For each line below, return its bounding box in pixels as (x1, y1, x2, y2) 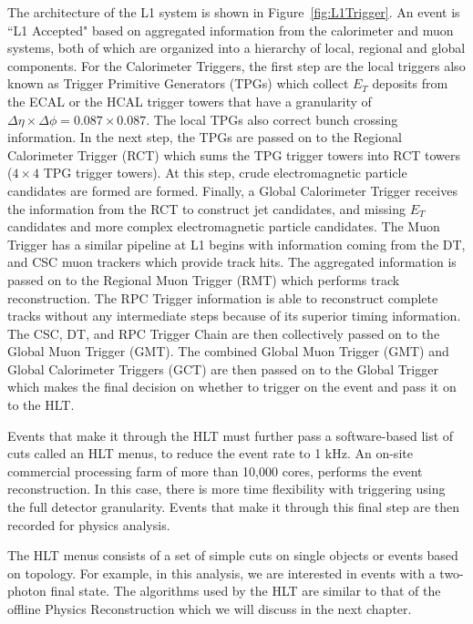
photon (7, 581, 46, 600)
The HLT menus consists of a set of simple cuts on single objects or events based (7, 546, 458, 565)
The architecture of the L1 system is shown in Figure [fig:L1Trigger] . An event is (7, 3, 460, 21)
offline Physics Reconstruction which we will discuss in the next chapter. (7, 599, 412, 618)
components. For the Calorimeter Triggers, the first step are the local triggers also (7, 56, 466, 75)
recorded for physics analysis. (7, 515, 170, 534)
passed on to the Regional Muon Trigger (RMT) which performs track (7, 270, 400, 289)
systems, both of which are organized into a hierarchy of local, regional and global (7, 38, 466, 57)
